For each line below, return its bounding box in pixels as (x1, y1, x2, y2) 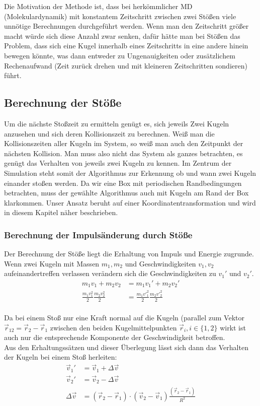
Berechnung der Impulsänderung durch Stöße (4, 228, 193, 241)
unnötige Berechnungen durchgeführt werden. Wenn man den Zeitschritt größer (4, 21, 249, 31)
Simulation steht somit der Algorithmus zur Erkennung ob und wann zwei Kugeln (4, 167, 256, 178)
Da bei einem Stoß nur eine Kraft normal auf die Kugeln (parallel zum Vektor (4, 312, 244, 323)
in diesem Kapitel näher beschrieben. (4, 207, 118, 218)
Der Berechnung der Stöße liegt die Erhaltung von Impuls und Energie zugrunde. (4, 248, 254, 259)
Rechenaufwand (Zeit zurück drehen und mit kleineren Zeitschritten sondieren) (4, 60, 247, 71)
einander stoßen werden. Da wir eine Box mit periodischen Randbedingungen (4, 177, 242, 188)
